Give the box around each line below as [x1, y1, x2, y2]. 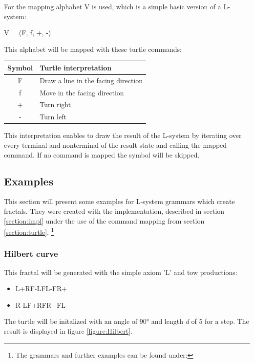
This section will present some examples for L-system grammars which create [4, 196, 235, 206]
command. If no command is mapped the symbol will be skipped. [4, 149, 200, 159]
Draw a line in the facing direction [40, 75, 143, 85]
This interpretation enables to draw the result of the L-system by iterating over [4, 130, 242, 140]
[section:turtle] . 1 [4, 226, 54, 237]
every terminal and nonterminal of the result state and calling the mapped [4, 139, 227, 150]
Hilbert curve [4, 248, 58, 260]
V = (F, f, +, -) [4, 27, 51, 38]
